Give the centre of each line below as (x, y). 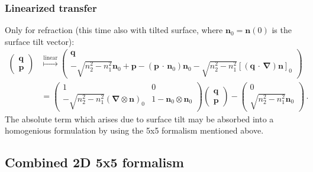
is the (282, 30)
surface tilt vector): (40, 41)
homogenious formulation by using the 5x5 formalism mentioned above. (134, 130)
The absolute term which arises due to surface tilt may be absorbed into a (139, 119)
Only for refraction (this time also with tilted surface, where (114, 30)
